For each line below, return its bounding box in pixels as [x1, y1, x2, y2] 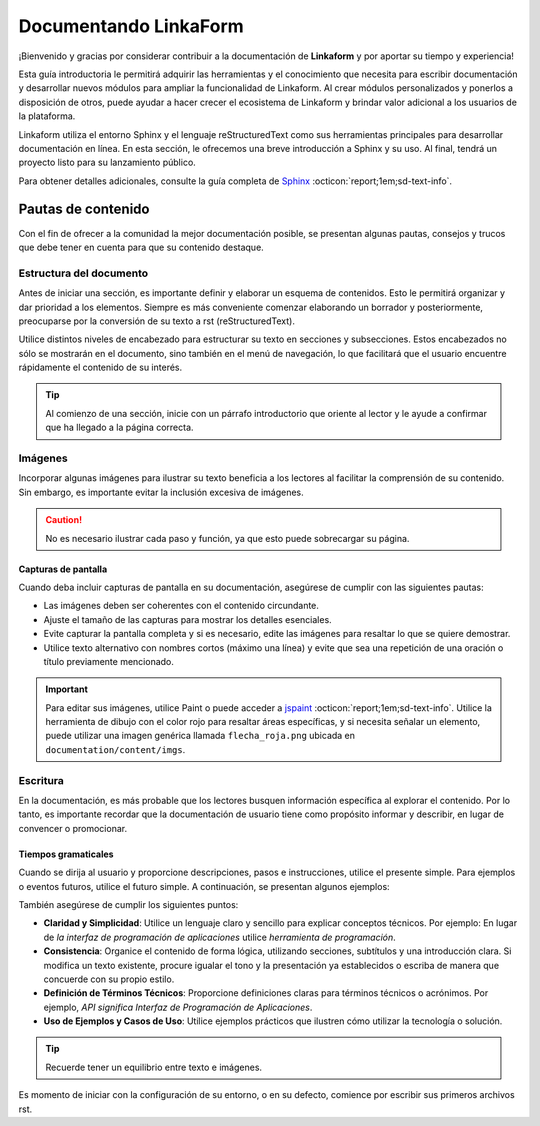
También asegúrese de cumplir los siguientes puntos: [18, 898, 239, 910]
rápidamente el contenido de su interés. [18, 361, 183, 374]
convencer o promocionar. [18, 822, 128, 834]
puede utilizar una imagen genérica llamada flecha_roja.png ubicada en [45, 730, 355, 742]
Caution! [45, 514, 83, 526]
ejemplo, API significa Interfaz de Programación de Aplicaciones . [43, 1001, 313, 1013]
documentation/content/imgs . [45, 743, 186, 755]
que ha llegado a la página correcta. [45, 421, 194, 434]
